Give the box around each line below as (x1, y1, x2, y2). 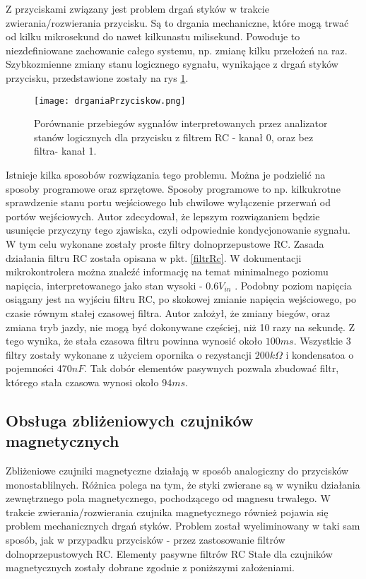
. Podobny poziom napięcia (235, 277, 352, 292)
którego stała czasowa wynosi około (6, 374, 159, 389)
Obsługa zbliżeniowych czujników (6, 409, 254, 431)
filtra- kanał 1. (34, 143, 97, 158)
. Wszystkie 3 (293, 333, 351, 348)
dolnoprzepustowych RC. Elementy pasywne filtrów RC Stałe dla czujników (6, 546, 333, 561)
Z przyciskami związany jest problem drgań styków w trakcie (6, 1, 269, 16)
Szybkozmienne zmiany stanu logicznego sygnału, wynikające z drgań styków (6, 56, 338, 71)
